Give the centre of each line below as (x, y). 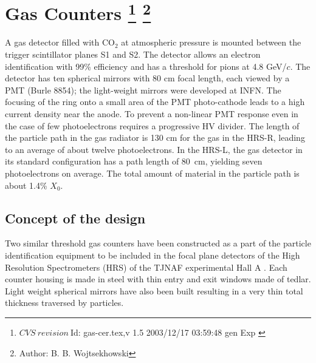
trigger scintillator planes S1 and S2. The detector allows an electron (133, 54)
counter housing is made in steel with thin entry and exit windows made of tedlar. (158, 279)
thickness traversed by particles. (64, 303)
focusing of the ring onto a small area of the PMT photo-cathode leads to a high (155, 102)
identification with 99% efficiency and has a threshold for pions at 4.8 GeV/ (146, 66)
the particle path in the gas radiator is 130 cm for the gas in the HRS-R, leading (155, 137)
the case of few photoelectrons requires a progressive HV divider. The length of (152, 125)
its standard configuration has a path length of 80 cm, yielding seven (134, 161)
